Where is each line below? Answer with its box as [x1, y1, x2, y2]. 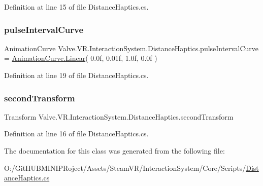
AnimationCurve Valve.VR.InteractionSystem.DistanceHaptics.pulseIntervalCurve [4, 43, 258, 53]
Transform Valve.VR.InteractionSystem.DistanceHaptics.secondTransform [4, 111, 234, 122]
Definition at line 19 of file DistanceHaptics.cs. [4, 70, 149, 80]
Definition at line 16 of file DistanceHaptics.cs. [4, 128, 149, 139]
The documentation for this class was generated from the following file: [4, 145, 225, 156]
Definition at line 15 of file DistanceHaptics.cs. [4, 2, 149, 12]
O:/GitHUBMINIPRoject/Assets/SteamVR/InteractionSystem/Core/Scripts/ [4, 162, 246, 173]
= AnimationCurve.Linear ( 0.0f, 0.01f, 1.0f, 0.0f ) [4, 53, 157, 63]
